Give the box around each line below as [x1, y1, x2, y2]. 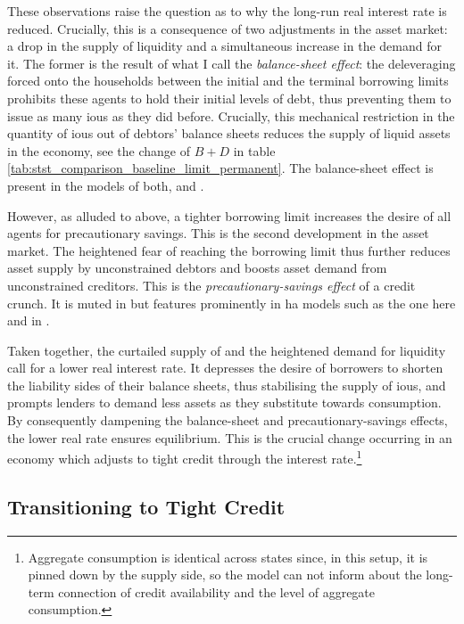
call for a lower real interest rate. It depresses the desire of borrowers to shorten [7, 358, 443, 377]
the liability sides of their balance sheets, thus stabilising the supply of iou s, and [7, 375, 446, 394]
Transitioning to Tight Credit [7, 492, 286, 520]
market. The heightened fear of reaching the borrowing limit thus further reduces [7, 241, 451, 259]
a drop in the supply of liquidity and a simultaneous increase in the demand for [7, 37, 442, 55]
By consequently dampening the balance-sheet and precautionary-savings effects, [7, 411, 448, 430]
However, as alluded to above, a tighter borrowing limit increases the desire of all [7, 206, 452, 225]
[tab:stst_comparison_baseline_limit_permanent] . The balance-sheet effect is [7, 159, 434, 177]
